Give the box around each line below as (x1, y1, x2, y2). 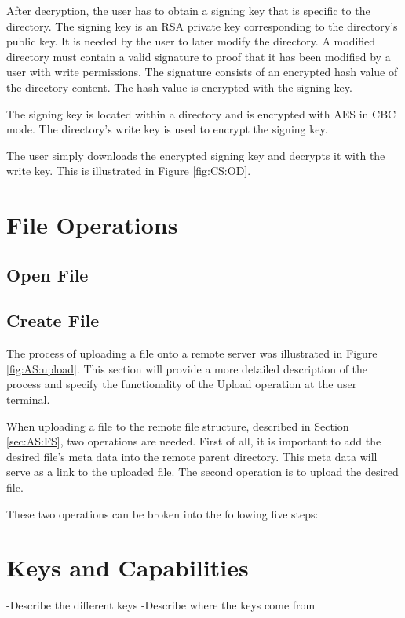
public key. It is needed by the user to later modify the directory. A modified (6, 33, 376, 49)
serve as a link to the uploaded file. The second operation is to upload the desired (6, 463, 399, 480)
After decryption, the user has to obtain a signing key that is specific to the (6, 2, 370, 18)
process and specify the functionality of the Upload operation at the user (6, 376, 357, 392)
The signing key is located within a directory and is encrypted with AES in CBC (6, 105, 396, 122)
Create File (6, 308, 100, 333)
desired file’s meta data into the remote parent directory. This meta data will (6, 448, 378, 464)
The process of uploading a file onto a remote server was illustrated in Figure (6, 345, 378, 362)
